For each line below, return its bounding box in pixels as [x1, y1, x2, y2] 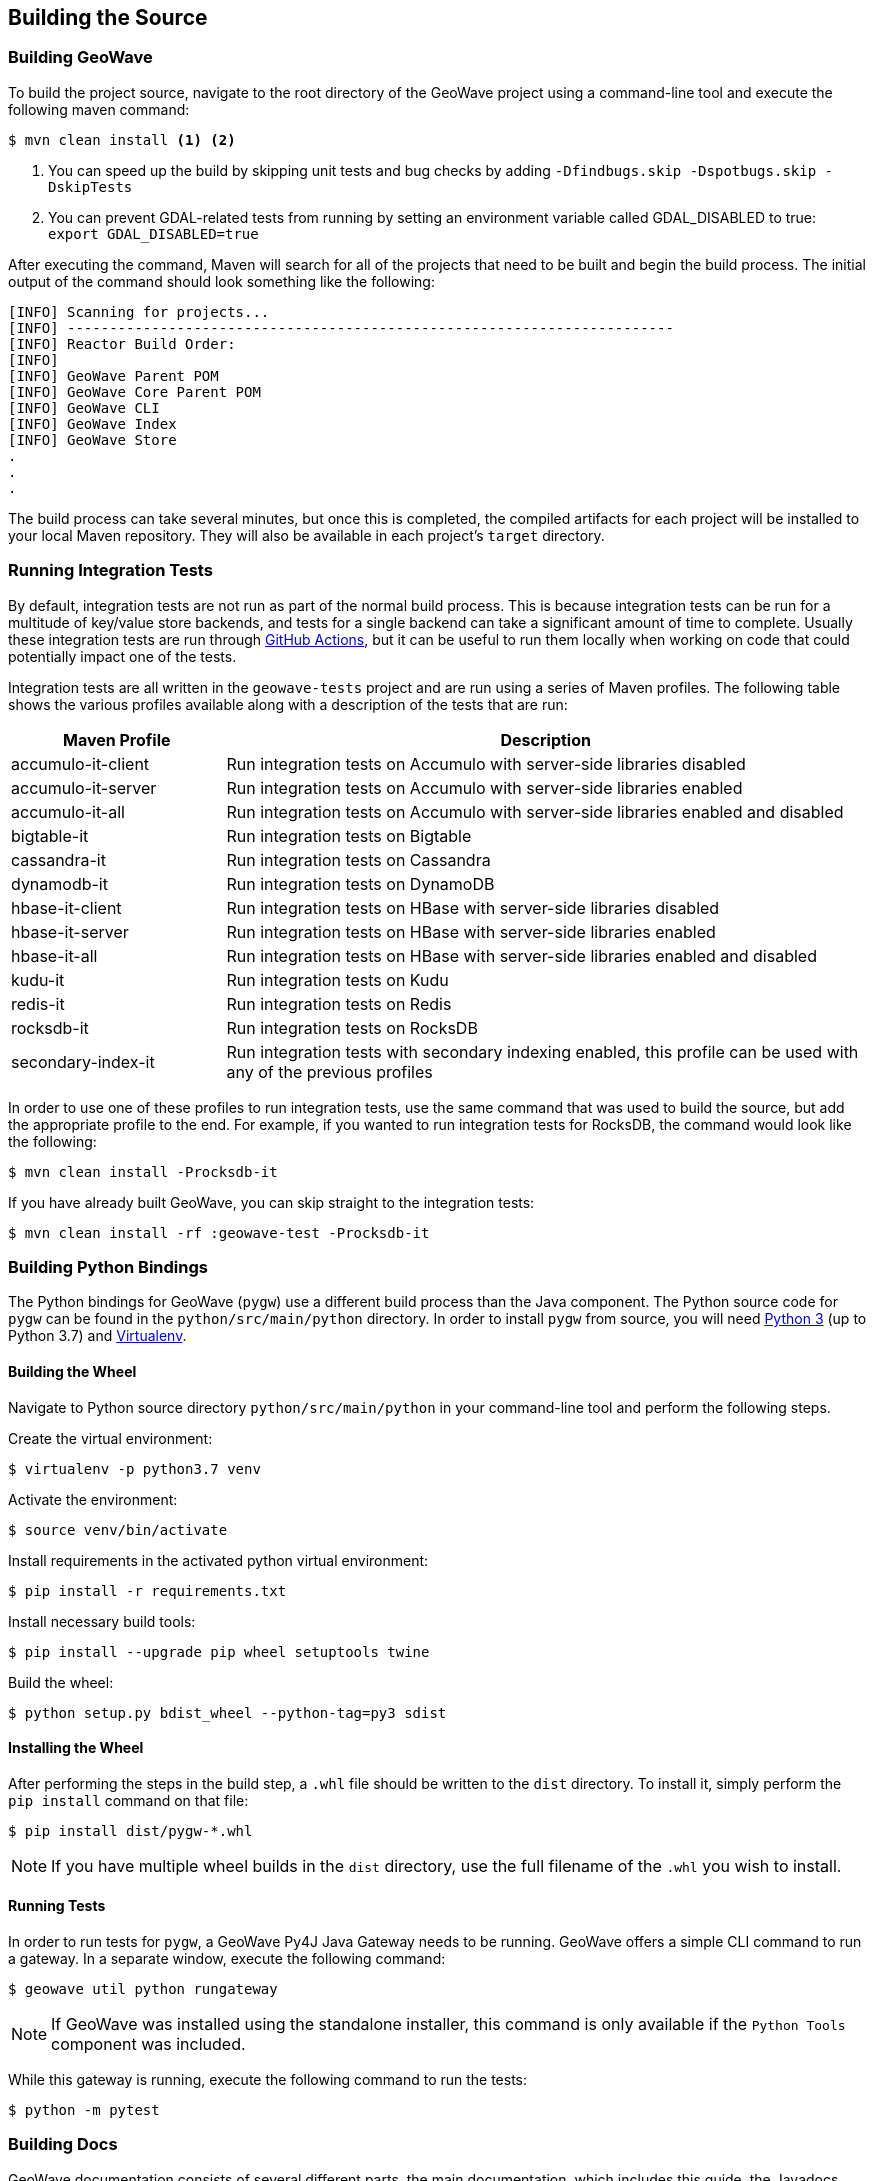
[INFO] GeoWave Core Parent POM [8, 383, 261, 400]
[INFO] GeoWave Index [8, 415, 177, 432]
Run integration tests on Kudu [226, 969, 449, 990]
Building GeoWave [8, 47, 153, 68]
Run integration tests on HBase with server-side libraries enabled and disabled [226, 945, 817, 966]
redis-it [11, 993, 65, 1014]
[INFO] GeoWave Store [8, 431, 177, 448]
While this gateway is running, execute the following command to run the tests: [8, 2070, 528, 2088]
